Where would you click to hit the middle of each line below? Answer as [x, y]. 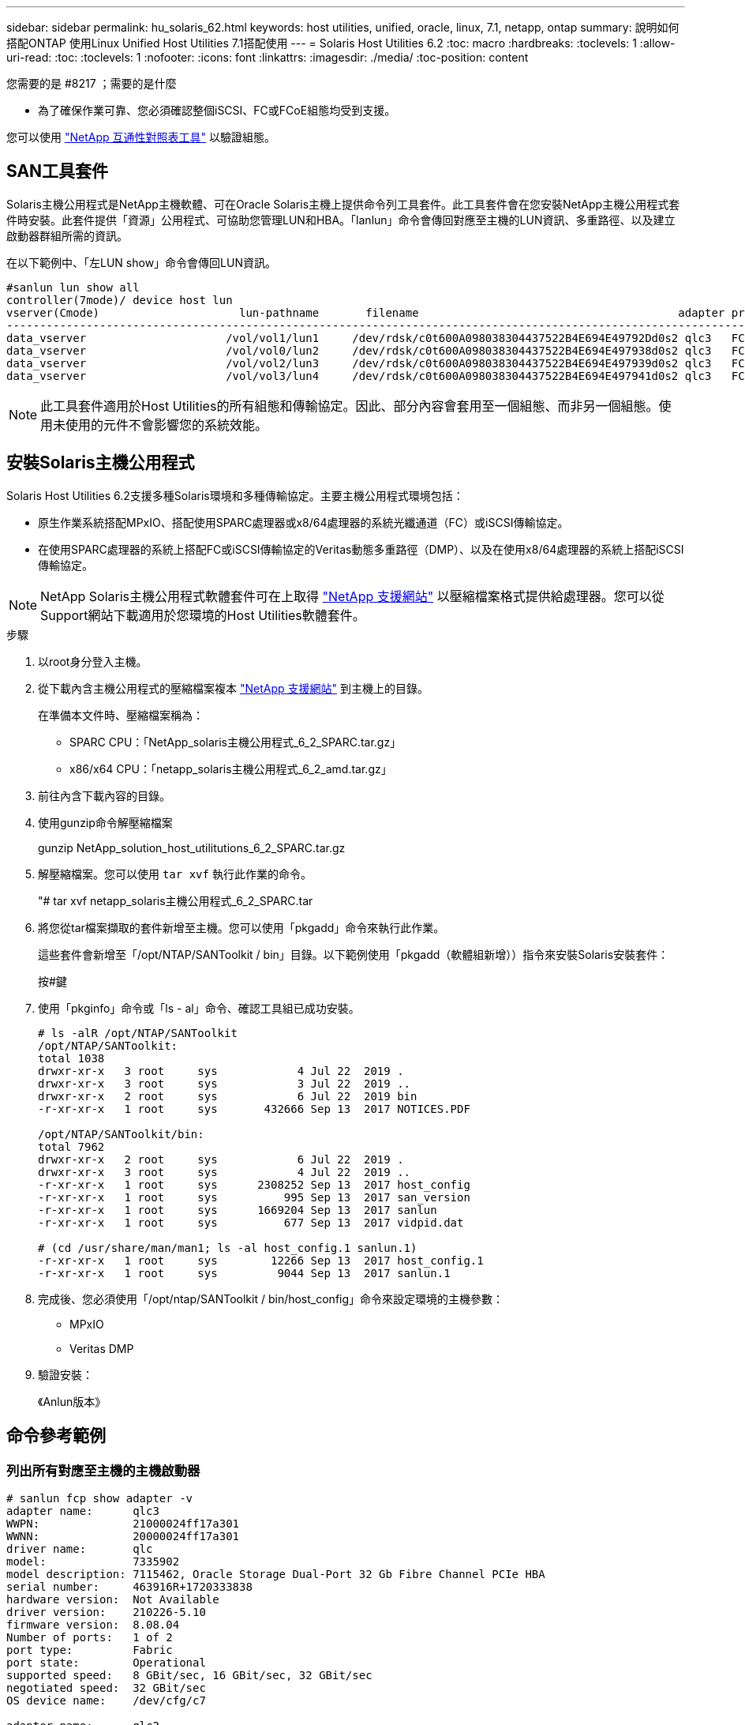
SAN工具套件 [58, 171]
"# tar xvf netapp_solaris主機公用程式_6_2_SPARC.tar [176, 900]
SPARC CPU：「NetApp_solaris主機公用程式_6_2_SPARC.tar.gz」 [236, 742]
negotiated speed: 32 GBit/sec [106, 1687]
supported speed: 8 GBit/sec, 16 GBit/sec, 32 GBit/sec [189, 1675]
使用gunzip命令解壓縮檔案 [105, 822]
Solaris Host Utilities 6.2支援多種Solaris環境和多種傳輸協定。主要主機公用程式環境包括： [235, 495]
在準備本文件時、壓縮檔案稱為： [121, 715]
